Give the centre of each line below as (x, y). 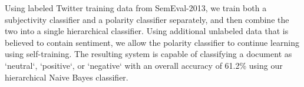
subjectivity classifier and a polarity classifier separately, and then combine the (147, 19)
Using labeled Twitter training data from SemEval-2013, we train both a (136, 8)
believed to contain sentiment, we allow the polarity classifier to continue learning (152, 42)
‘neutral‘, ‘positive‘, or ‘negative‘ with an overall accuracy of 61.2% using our (144, 65)
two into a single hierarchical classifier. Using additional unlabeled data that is (147, 31)
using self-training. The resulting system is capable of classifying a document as (148, 54)
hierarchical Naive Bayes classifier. (67, 77)
